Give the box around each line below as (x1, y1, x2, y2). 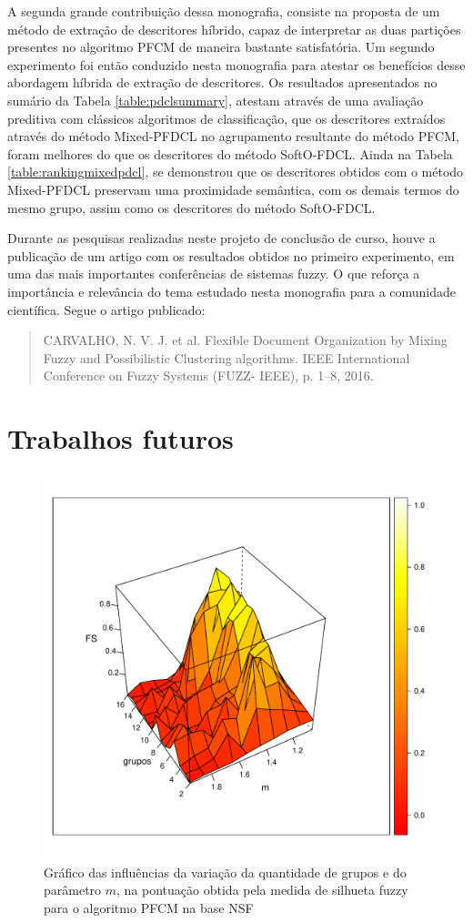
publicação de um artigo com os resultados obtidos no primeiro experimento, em (7, 246, 455, 265)
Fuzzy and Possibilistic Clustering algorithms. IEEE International (43, 348, 410, 367)
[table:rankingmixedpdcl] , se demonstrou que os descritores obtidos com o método (7, 162, 464, 181)
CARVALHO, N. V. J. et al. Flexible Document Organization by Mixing (43, 330, 448, 350)
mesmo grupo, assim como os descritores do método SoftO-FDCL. (7, 198, 376, 217)
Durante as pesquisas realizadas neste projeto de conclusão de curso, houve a (7, 228, 436, 248)
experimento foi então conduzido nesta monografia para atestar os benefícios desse (7, 55, 466, 74)
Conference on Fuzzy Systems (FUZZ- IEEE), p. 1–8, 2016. (43, 366, 374, 385)
